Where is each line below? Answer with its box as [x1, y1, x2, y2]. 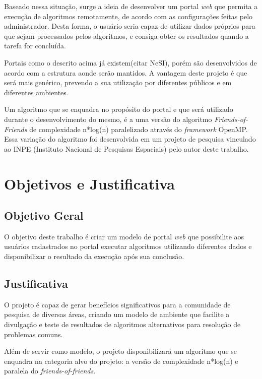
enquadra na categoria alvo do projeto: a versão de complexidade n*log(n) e [4, 355, 238, 366]
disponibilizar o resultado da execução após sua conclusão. [4, 251, 184, 262]
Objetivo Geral [4, 208, 84, 223]
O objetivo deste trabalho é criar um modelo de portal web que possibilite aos [4, 231, 244, 241]
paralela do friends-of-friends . [4, 365, 96, 376]
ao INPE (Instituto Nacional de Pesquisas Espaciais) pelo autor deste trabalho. [4, 143, 249, 154]
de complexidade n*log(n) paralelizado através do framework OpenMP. [29, 123, 248, 134]
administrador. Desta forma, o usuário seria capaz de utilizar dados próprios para [4, 21, 255, 31]
